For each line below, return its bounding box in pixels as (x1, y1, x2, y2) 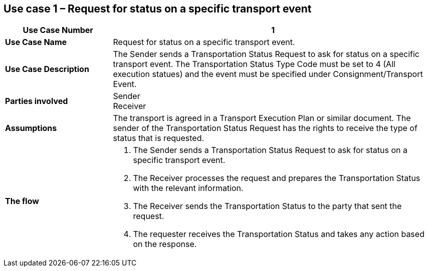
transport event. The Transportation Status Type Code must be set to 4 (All (113, 59, 395, 69)
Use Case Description (5, 64, 89, 74)
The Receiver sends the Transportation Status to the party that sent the (133, 201, 402, 211)
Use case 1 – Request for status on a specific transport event (4, 2, 312, 15)
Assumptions (5, 123, 57, 133)
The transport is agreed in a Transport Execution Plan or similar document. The (113, 113, 411, 123)
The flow (5, 196, 39, 206)
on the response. (133, 239, 197, 249)
